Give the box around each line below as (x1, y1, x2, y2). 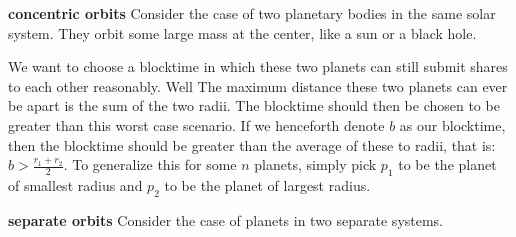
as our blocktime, (399, 114, 506, 135)
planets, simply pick (254, 154, 377, 175)
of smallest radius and (8, 174, 143, 195)
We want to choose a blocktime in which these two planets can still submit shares (8, 56, 508, 77)
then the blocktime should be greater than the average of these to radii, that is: (8, 134, 496, 155)
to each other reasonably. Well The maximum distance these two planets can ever (8, 75, 508, 96)
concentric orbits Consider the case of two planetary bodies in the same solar (8, 3, 496, 23)
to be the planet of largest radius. (164, 174, 371, 195)
